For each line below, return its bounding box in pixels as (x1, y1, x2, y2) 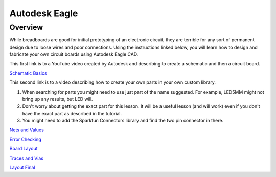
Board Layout (9, 146, 38, 152)
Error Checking (9, 136, 42, 143)
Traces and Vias (9, 155, 43, 161)
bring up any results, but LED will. (22, 96, 93, 102)
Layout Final (9, 164, 35, 171)
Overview (9, 23, 43, 32)
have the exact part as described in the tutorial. (22, 110, 122, 116)
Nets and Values (9, 127, 44, 133)
